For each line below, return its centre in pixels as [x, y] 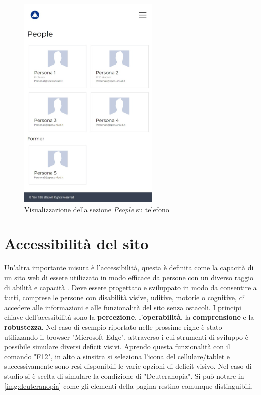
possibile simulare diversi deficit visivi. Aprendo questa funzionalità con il [117, 347]
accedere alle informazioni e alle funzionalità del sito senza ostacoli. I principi [123, 307]
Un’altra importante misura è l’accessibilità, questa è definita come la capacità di [129, 268]
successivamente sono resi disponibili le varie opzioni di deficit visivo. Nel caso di [128, 366]
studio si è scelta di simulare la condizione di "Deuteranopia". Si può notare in [124, 376]
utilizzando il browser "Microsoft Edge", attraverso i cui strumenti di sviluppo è [126, 336]
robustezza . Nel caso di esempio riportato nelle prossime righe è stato [113, 326]
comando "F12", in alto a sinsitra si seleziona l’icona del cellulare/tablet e [117, 356]
